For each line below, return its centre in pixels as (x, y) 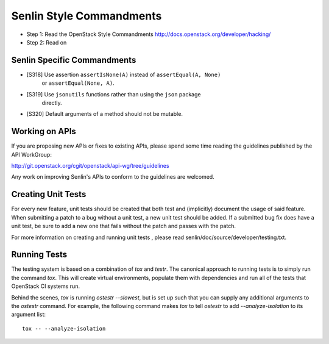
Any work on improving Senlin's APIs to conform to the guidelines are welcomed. (113, 177)
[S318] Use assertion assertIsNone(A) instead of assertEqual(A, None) (124, 74)
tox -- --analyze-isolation (64, 328)
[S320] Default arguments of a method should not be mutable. (104, 114)
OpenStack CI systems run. (46, 286)
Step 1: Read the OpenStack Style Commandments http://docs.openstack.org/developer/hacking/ (149, 34)
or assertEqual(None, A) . (78, 83)
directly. (52, 103)
